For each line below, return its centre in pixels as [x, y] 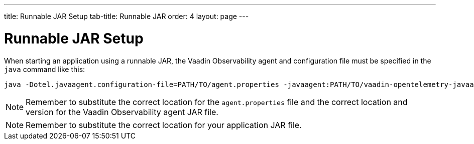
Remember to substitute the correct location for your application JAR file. [164, 125]
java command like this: [45, 69]
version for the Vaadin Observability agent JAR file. [122, 112]
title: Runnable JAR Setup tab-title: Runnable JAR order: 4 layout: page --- [127, 16]
